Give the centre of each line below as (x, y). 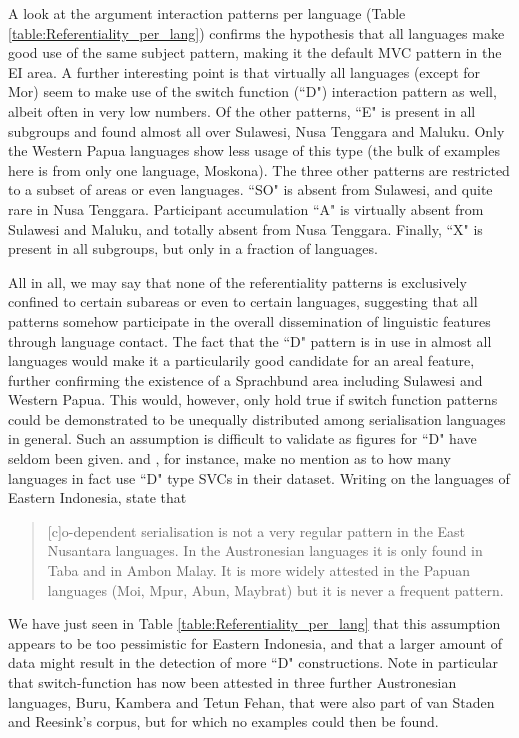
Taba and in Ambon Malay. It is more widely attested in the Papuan (259, 570)
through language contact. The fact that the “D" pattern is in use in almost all (250, 340)
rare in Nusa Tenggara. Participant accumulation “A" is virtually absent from (246, 208)
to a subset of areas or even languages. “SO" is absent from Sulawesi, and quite (250, 189)
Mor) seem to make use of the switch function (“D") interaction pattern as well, (252, 91)
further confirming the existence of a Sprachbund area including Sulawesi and (245, 379)
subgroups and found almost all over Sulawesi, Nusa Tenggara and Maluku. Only (256, 130)
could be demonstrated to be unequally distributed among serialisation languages (257, 418)
